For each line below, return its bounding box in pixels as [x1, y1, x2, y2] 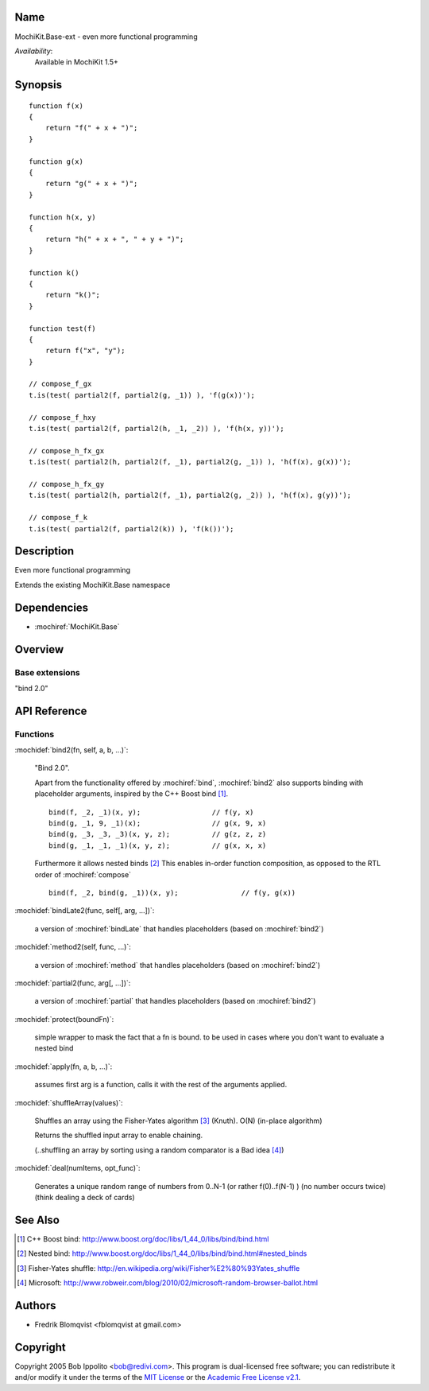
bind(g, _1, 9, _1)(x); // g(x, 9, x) [48, 819, 267, 828]
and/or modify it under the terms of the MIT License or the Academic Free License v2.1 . [14, 1373, 301, 1382]
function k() [29, 268, 79, 278]
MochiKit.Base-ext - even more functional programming [14, 32, 198, 41]
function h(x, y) [29, 212, 96, 222]
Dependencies [14, 600, 89, 614]
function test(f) [29, 324, 96, 333]
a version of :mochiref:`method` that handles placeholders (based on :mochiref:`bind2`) [34, 960, 321, 969]
